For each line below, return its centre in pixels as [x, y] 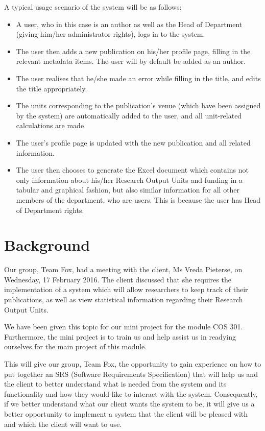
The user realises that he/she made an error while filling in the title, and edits [138, 78]
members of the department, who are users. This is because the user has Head [138, 199]
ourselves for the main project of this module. [76, 346]
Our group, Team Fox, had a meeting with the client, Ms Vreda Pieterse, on [123, 269]
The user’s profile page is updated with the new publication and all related [133, 142]
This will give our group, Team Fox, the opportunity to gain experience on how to [133, 363]
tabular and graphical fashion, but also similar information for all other [128, 190]
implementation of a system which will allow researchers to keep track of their [126, 289]
